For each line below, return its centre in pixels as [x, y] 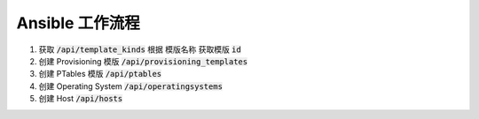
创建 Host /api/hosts [81, 99]
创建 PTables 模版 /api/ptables [100, 74]
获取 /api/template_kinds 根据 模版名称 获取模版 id [140, 49]
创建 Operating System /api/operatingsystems [131, 86]
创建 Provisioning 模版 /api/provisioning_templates [143, 61]
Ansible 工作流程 [79, 23]
